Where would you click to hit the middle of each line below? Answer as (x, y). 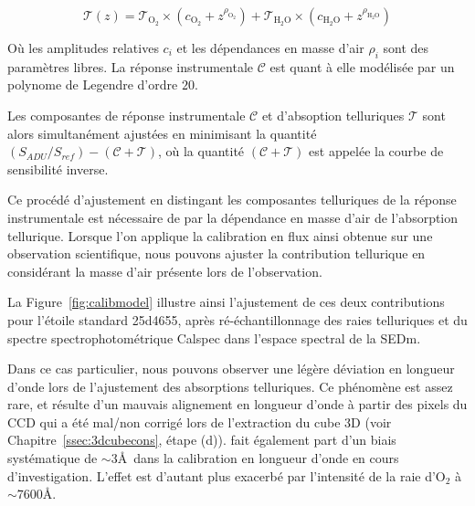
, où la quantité (201, 151)
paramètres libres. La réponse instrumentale (131, 66)
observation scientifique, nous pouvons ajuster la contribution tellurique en (216, 253)
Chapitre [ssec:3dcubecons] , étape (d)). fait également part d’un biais (202, 440)
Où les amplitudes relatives (83, 47)
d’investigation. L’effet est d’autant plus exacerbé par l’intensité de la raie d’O (227, 475)
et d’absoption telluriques (333, 115)
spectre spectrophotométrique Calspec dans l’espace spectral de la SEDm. (214, 337)
